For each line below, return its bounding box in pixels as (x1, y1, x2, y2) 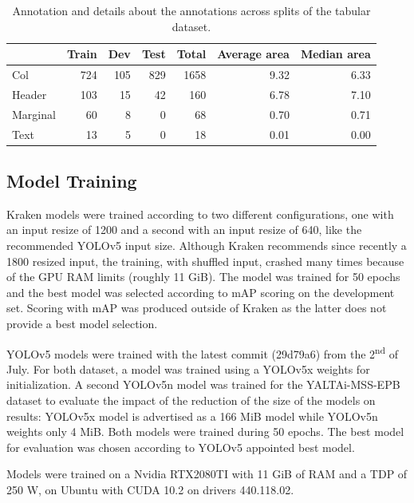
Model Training (6, 168, 137, 193)
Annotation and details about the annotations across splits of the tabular (12, 2, 371, 18)
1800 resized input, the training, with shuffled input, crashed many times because (6, 252, 404, 269)
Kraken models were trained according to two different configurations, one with (6, 205, 394, 222)
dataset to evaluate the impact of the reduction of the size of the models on (6, 392, 376, 409)
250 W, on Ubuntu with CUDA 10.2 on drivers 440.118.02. (6, 481, 294, 498)
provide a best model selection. (6, 315, 158, 332)
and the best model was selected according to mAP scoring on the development (6, 283, 395, 300)
